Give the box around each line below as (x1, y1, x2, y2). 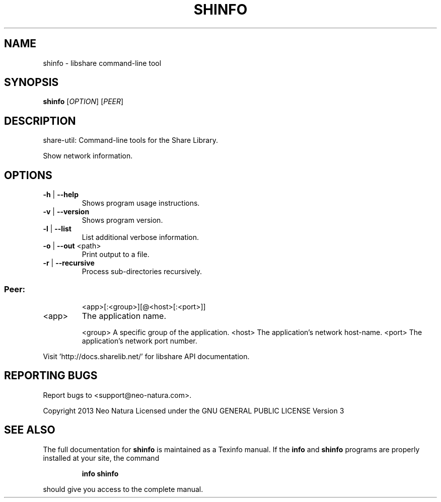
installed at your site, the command (43, 453, 160, 462)
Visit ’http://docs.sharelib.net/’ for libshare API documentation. (43, 352, 250, 361)
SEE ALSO (4, 424, 55, 437)
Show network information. (43, 151, 133, 160)
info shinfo (82, 469, 119, 478)
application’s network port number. (82, 336, 197, 345)
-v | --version (43, 207, 90, 216)
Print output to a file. (82, 250, 150, 259)
